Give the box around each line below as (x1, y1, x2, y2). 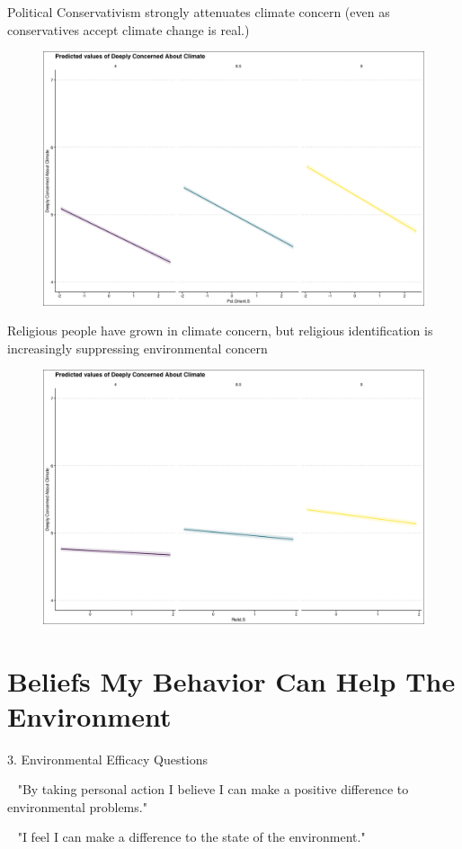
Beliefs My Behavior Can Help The (7, 662, 456, 699)
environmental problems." (7, 797, 147, 816)
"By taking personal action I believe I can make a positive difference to (17, 780, 409, 799)
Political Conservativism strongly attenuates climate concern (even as (7, 3, 390, 21)
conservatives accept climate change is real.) (7, 20, 250, 39)
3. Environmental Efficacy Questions (7, 749, 209, 768)
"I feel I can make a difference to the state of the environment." (17, 827, 366, 846)
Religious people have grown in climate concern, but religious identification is (7, 321, 433, 340)
